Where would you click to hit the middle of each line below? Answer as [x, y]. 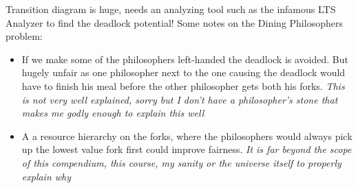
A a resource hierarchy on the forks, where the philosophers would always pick [187, 136]
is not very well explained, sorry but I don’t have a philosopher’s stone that [180, 99]
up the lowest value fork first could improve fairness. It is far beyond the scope [187, 149]
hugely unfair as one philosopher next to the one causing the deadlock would [183, 72]
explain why [46, 176]
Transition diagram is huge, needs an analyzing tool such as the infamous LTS [171, 9]
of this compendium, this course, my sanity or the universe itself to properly [181, 162]
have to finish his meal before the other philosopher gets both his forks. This [183, 85]
